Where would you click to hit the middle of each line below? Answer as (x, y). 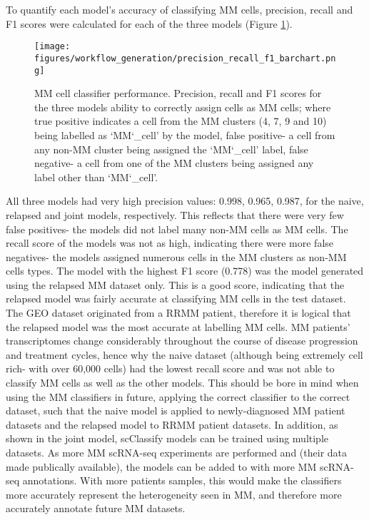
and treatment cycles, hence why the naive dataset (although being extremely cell (184, 354)
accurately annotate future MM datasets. (96, 508)
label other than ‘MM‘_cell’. (96, 177)
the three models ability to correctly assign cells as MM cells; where (183, 107)
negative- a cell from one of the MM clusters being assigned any (174, 163)
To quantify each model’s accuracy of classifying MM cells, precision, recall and (180, 9)
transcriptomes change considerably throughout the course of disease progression (182, 341)
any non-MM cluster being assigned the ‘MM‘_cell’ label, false (171, 149)
